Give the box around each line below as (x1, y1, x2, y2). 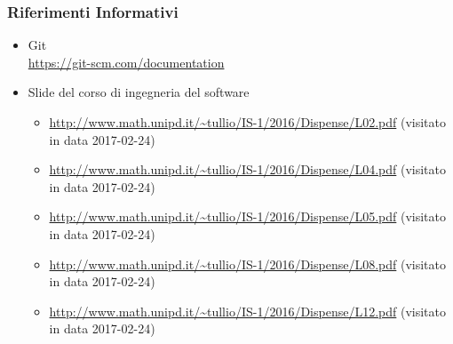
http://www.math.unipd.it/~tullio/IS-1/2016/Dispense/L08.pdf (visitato (49, 254, 446, 273)
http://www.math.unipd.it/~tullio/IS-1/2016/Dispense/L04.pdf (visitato (49, 160, 446, 179)
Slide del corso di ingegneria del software (28, 83, 250, 101)
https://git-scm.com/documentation (28, 52, 225, 71)
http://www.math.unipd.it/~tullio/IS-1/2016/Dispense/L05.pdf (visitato (49, 207, 446, 226)
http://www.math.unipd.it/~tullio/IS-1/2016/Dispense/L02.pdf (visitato (49, 113, 446, 131)
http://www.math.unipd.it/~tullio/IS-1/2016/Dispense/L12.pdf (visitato (49, 301, 446, 320)
